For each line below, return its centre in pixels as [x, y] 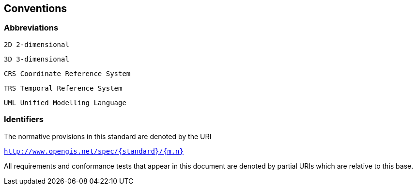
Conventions [36, 8]
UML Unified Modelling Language [65, 102]
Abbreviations [31, 28]
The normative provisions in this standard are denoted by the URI [108, 136]
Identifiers [24, 119]
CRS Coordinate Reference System [67, 73]
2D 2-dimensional [37, 44]
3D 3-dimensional [37, 59]
